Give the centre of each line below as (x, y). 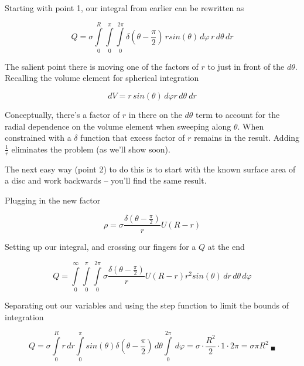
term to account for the (238, 114)
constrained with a (38, 138)
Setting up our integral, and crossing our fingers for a (100, 247)
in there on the (155, 114)
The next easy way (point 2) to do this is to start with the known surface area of (150, 169)
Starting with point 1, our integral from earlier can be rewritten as (124, 8)
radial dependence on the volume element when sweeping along (118, 126)
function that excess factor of (133, 138)
